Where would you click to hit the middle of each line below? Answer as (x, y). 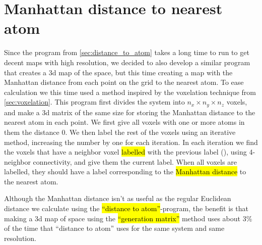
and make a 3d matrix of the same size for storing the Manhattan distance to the (130, 112)
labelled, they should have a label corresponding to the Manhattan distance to (125, 171)
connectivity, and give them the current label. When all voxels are (135, 161)
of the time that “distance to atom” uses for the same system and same (114, 228)
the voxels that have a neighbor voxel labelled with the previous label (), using (125, 152)
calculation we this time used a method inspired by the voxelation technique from (130, 92)
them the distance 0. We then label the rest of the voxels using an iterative (120, 132)
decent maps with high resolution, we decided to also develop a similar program (127, 62)
